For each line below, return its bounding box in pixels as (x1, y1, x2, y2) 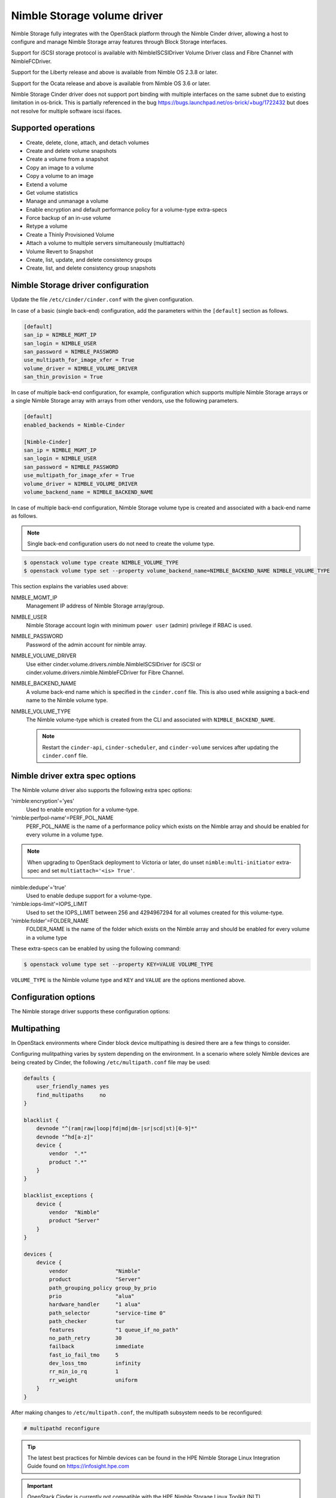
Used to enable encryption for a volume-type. (26, 806, 139, 813)
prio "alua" (49, 1292, 135, 1300)
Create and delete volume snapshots (26, 147, 117, 154)
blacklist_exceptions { (23, 1192, 94, 1199)
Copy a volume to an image (26, 173, 94, 180)
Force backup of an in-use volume (26, 215, 111, 222)
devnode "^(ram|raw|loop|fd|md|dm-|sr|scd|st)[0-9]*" (36, 1125, 198, 1132)
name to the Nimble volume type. (26, 697, 108, 704)
